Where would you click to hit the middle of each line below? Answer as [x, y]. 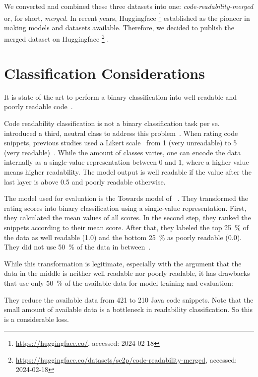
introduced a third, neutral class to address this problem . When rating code [121, 133]
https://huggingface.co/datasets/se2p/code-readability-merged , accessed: [126, 359]
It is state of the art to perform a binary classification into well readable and [121, 96]
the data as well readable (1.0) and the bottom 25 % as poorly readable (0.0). [123, 237]
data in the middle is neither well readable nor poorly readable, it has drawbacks [127, 273]
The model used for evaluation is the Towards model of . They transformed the [126, 198]
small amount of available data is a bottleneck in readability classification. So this [128, 309]
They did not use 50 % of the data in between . [77, 247]
